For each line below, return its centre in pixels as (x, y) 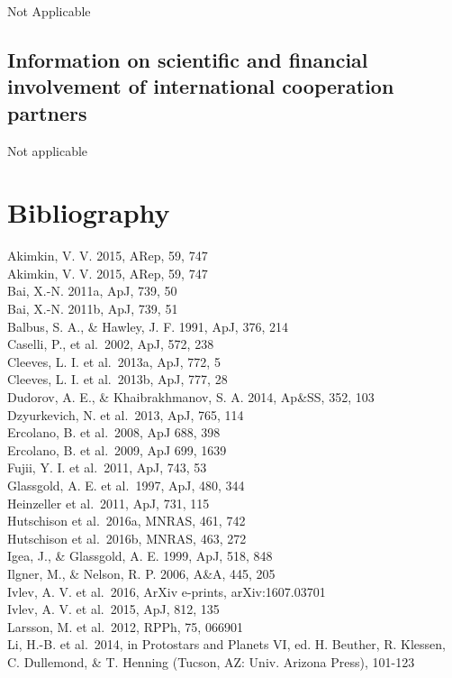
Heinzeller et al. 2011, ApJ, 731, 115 (108, 503)
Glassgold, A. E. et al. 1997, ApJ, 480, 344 (126, 486)
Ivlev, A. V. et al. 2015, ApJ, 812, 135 (113, 609)
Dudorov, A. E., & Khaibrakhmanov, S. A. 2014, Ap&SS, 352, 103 (191, 397)
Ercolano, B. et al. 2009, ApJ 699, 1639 (117, 449)
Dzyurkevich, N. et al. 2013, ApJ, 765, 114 (126, 414)
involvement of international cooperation (201, 86)
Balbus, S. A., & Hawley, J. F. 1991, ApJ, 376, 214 (148, 326)
